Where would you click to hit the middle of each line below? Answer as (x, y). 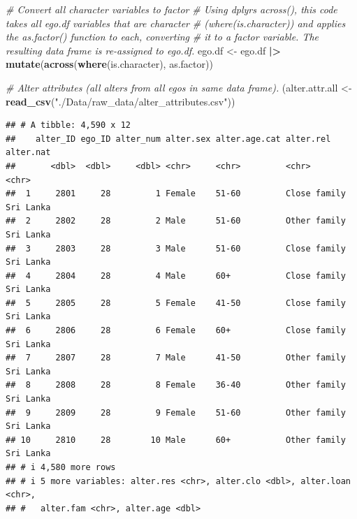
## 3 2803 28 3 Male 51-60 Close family (176, 248)
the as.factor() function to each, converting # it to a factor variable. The (162, 37)
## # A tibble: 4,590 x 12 (68, 125)
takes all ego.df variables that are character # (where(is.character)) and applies (176, 23)
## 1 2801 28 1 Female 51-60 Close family (176, 194)
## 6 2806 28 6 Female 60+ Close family (176, 331)
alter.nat (28, 153)
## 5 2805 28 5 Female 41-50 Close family (176, 303)
